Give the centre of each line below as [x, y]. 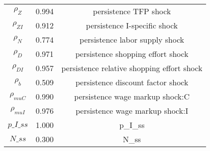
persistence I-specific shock [132, 25]
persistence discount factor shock [132, 82]
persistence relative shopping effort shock [132, 68]
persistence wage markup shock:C [132, 96]
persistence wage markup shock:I [132, 111]
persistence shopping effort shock [132, 54]
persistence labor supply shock [132, 39]
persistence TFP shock [132, 11]
